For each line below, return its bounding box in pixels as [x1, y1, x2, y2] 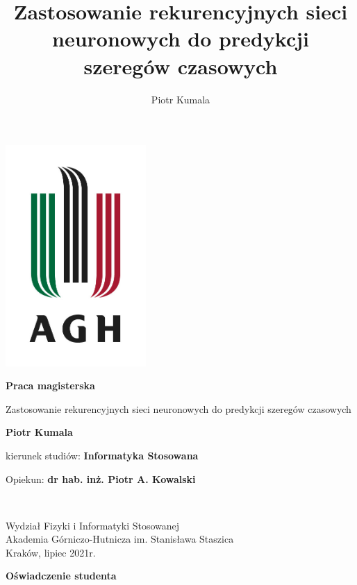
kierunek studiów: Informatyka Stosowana [6, 448, 199, 462]
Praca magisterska [6, 378, 95, 393]
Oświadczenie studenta [6, 568, 117, 583]
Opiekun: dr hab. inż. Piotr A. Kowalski [6, 471, 196, 486]
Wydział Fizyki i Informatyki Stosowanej [6, 518, 180, 532]
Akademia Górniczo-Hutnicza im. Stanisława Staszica [6, 532, 234, 546]
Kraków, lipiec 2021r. [6, 545, 96, 559]
